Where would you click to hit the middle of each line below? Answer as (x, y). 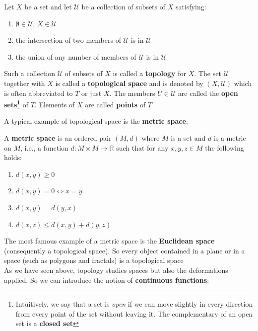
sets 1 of (16, 104)
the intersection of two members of (68, 40)
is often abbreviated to (38, 93)
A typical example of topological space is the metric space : (96, 121)
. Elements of (55, 104)
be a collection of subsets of (124, 6)
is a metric (230, 138)
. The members (132, 93)
